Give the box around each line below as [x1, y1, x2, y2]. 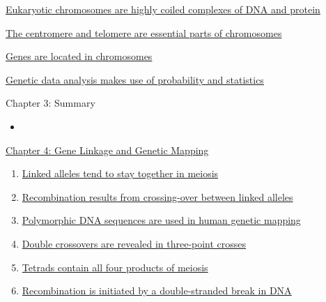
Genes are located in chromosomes [6, 49, 153, 63]
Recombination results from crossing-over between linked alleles [22, 189, 293, 204]
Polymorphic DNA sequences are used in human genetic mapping [22, 213, 301, 227]
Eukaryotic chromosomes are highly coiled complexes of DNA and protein [6, 2, 320, 16]
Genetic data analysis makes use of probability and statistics [6, 72, 264, 86]
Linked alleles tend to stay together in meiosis [22, 166, 219, 181]
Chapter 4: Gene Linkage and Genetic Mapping [6, 142, 209, 157]
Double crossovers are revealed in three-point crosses [22, 236, 247, 250]
